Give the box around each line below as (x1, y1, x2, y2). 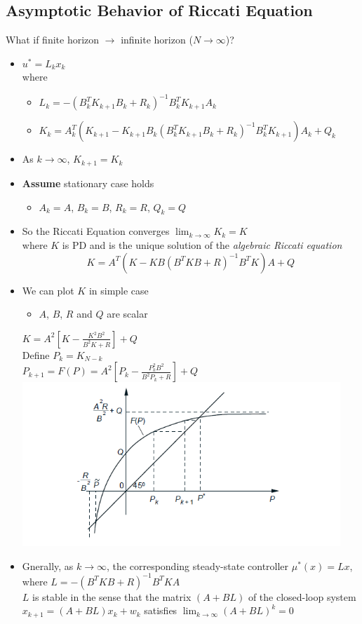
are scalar (107, 306, 148, 321)
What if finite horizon (6, 32, 100, 47)
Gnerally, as (22, 558, 74, 573)
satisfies (144, 603, 177, 618)
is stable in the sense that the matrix (32, 589, 192, 604)
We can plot (22, 283, 74, 297)
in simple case (88, 283, 149, 297)
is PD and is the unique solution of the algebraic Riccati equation (62, 237, 342, 252)
